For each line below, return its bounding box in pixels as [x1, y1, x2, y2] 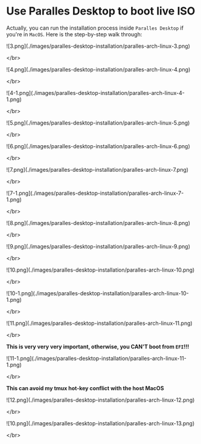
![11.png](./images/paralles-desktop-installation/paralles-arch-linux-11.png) [6, 319, 193, 327]
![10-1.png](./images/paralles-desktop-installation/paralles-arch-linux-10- [6, 289, 189, 297]
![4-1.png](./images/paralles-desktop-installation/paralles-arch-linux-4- [6, 89, 185, 96]
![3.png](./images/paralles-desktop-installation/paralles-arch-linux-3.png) [6, 42, 190, 50]
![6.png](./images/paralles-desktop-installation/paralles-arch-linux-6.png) [6, 142, 190, 149]
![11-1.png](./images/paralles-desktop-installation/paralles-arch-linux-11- [6, 354, 187, 362]
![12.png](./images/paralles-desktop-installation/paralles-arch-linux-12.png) [6, 396, 195, 403]
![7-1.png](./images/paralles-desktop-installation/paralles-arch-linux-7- [6, 189, 184, 197]
